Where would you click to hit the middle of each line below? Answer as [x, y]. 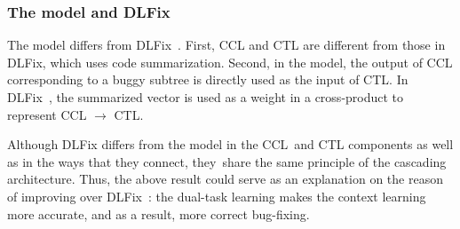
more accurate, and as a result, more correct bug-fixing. [159, 213]
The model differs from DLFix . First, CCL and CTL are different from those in [226, 45]
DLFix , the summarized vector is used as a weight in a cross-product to [206, 97]
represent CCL [47, 114]
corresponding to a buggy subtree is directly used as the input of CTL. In [208, 79]
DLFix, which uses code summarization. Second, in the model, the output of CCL [230, 62]
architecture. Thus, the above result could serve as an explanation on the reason [225, 179]
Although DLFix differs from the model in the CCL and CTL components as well [230, 144]
